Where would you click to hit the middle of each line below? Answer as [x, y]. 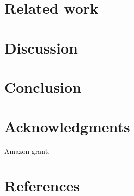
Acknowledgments [67, 127]
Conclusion [43, 87]
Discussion [41, 47]
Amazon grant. [27, 151]
